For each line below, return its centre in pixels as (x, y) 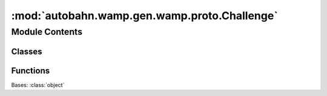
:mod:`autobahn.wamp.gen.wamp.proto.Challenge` (144, 16)
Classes (27, 51)
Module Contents (47, 32)
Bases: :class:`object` (38, 85)
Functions (31, 70)
